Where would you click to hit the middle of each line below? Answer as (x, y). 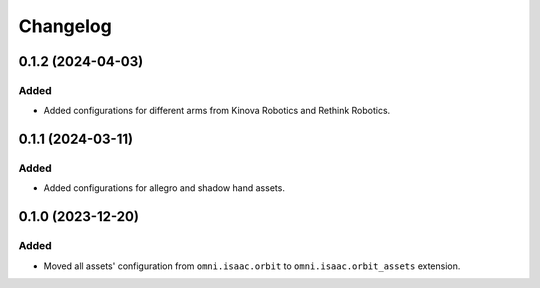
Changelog (65, 26)
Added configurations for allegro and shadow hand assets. (164, 188)
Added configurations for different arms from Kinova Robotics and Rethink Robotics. (217, 111)
